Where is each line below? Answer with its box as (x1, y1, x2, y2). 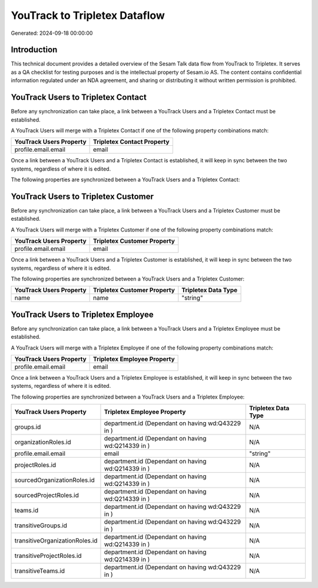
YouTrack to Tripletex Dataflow (11, 9, 165, 22)
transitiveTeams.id (14, 567, 65, 575)
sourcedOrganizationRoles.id (14, 476, 95, 484)
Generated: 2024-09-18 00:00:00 (11, 30, 93, 37)
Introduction (11, 45, 58, 55)
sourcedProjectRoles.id (14, 491, 79, 499)
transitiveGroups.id (14, 521, 68, 530)
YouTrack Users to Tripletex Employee (11, 309, 154, 319)
